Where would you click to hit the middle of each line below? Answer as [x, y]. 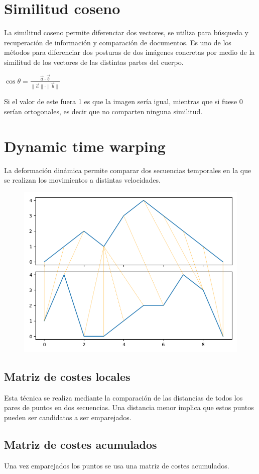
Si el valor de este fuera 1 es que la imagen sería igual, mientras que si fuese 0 [123, 101]
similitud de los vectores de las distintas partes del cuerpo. [94, 62]
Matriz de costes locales [67, 376]
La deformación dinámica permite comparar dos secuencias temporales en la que [128, 170]
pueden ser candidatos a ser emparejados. [68, 417]
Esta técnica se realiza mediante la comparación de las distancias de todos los [123, 397]
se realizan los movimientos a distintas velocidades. [82, 180]
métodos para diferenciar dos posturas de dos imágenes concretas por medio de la [129, 52]
